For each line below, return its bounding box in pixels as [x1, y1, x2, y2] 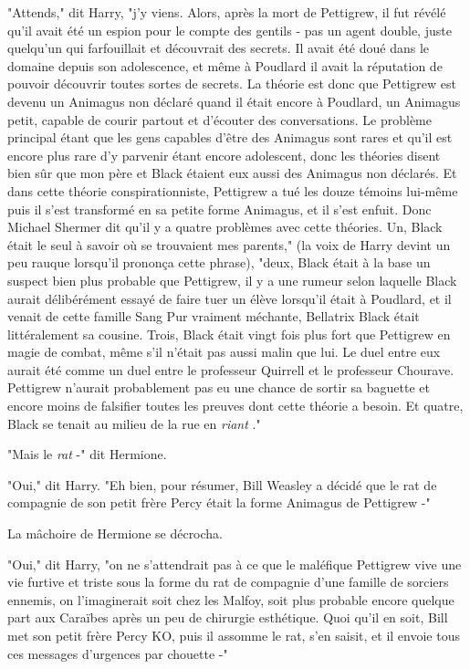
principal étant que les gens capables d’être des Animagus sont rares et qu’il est [7, 128, 453, 147]
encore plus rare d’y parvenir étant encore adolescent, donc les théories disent [7, 145, 441, 164]
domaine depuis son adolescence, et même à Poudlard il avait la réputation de [7, 56, 443, 75]
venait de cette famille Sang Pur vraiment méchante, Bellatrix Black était [7, 307, 420, 326]
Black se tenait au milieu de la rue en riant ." [7, 413, 261, 433]
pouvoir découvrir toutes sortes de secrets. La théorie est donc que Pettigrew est [7, 74, 456, 93]
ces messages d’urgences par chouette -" [7, 643, 228, 663]
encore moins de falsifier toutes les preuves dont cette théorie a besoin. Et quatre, [7, 396, 464, 415]
